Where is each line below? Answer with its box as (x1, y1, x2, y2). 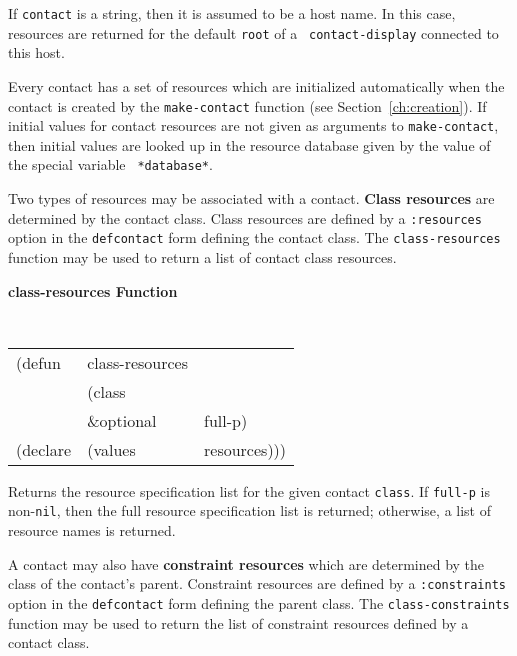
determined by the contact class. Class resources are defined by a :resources (8, 207, 482, 228)
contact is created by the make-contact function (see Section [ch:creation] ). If (8, 95, 487, 116)
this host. (8, 42, 65, 63)
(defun (16, 350, 61, 374)
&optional (87, 408, 157, 432)
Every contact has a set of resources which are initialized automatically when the (8, 75, 505, 96)
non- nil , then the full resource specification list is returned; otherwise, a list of (8, 500, 491, 521)
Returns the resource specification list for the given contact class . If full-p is (8, 480, 490, 501)
